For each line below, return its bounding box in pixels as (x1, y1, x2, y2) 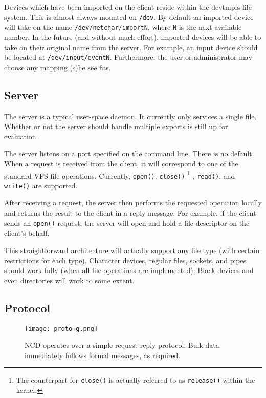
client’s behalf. (4, 227, 50, 238)
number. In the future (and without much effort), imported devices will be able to (4, 31, 261, 42)
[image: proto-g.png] (25, 325, 98, 332)
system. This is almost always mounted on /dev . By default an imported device (4, 11, 254, 22)
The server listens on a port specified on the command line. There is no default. (4, 148, 254, 159)
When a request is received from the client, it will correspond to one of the (4, 158, 238, 169)
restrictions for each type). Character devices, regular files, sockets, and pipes (4, 255, 247, 265)
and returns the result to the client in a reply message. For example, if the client (4, 207, 256, 218)
